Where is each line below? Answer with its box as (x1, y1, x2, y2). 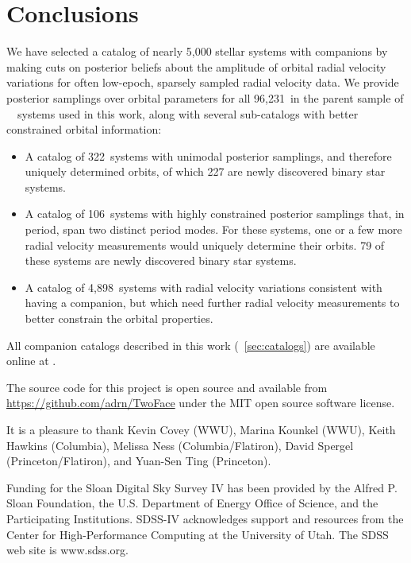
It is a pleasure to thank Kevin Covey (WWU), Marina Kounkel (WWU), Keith (6, 421, 396, 437)
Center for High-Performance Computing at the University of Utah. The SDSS (6, 526, 389, 542)
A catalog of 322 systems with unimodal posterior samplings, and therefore (25, 147, 392, 164)
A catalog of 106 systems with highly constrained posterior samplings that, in (25, 205, 405, 222)
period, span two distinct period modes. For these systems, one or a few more (25, 221, 402, 238)
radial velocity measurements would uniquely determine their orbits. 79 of (25, 236, 385, 253)
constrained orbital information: (6, 121, 162, 138)
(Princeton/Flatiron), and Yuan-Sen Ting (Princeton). (6, 452, 271, 469)
